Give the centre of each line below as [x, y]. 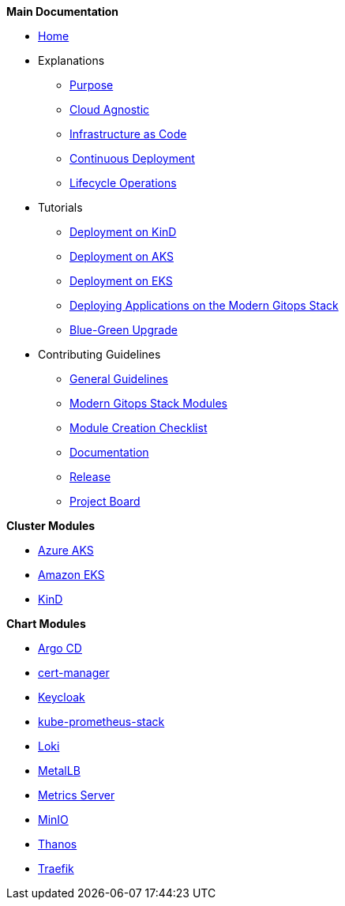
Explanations [71, 60]
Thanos [58, 844]
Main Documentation [63, 11]
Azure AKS [66, 550]
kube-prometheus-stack [101, 722]
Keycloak [62, 697]
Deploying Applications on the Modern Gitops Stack [204, 305]
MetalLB [59, 771]
